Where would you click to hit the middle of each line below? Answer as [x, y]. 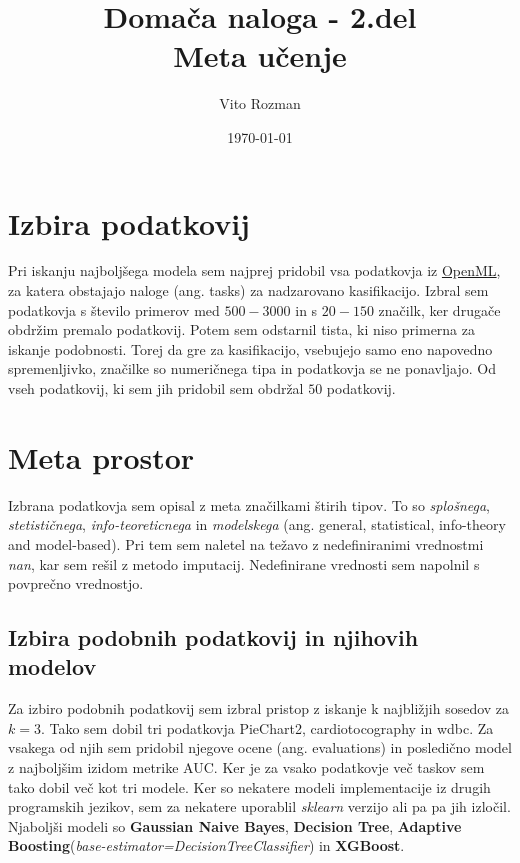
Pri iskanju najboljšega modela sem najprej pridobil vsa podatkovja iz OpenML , [254, 270]
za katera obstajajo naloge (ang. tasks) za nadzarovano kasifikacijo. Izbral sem [248, 290]
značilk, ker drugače [439, 309]
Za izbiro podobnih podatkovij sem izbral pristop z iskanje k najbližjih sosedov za [259, 708]
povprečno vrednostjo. [76, 583]
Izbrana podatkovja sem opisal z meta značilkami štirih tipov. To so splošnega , [249, 504]
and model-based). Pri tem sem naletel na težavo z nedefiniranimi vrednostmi [246, 543]
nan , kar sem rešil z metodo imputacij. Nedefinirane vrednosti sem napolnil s [244, 563]
